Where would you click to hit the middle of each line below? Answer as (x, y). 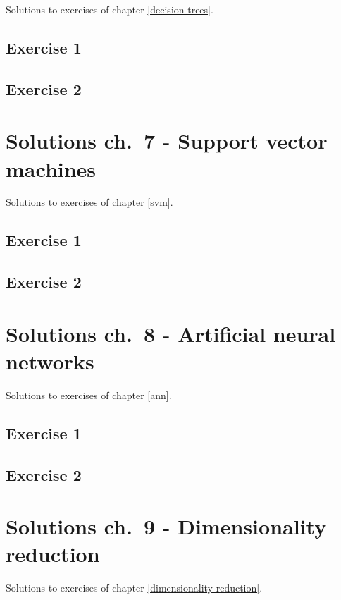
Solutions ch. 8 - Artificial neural (171, 333)
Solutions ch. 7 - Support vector (167, 141)
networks (50, 361)
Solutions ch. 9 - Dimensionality (166, 526)
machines (51, 168)
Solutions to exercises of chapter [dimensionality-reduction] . (134, 588)
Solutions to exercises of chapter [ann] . (89, 394)
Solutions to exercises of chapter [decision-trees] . (110, 9)
